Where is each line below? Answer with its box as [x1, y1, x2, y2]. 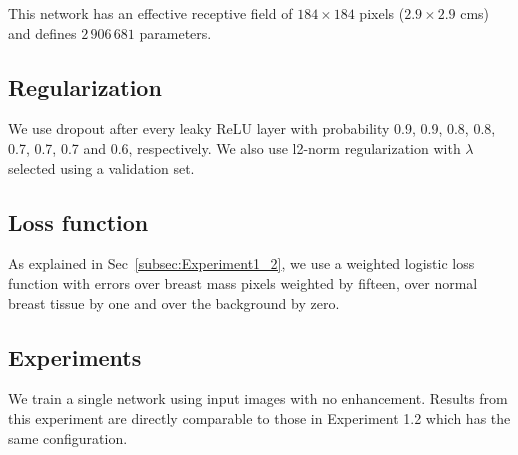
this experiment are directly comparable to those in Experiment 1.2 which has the [8, 407, 511, 428]
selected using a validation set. [8, 157, 195, 178]
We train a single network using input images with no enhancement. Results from [8, 388, 508, 409]
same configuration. [8, 427, 128, 448]
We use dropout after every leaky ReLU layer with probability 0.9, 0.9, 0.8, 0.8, [8, 118, 496, 139]
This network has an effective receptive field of [8, 3, 293, 23]
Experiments [8, 341, 142, 372]
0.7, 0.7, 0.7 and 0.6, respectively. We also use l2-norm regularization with [8, 137, 461, 158]
